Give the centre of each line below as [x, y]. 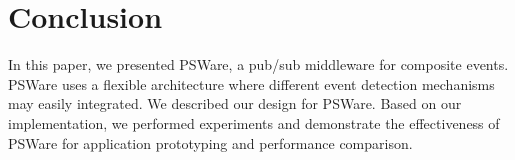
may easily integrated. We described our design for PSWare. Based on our [235, 103]
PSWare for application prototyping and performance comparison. [210, 142]
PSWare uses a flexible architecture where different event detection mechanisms [251, 83]
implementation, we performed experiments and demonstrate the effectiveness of [254, 122]
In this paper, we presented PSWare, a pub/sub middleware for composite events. [258, 64]
